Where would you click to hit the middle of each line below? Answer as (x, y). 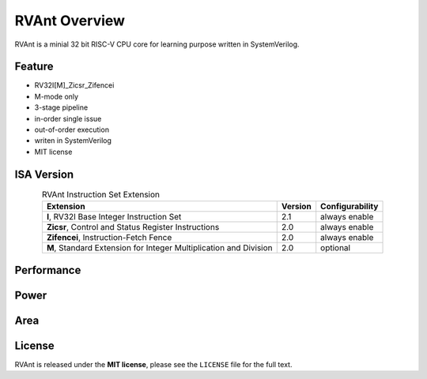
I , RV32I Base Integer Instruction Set (114, 217)
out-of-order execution (72, 129)
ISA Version (44, 174)
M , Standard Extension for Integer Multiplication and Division (159, 248)
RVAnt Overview (70, 21)
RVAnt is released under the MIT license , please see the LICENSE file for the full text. (153, 364)
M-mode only (57, 96)
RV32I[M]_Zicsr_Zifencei (74, 85)
